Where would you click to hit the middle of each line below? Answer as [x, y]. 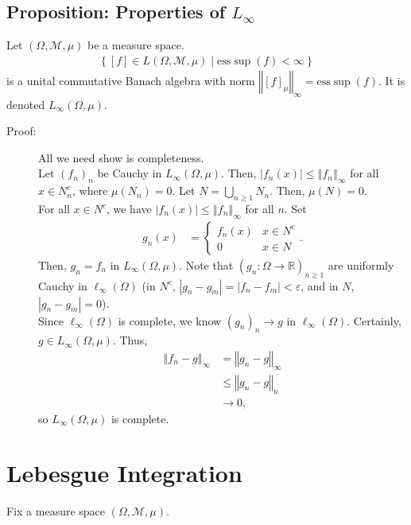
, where [90, 191]
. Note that [206, 264]
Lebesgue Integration [124, 473]
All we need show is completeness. [121, 157]
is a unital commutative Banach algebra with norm [131, 80]
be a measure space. [136, 45]
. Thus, [130, 340]
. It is [392, 80]
